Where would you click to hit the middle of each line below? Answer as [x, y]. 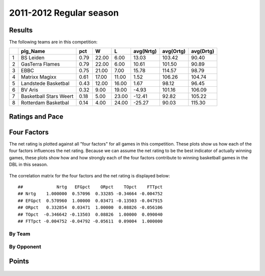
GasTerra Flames [40, 64]
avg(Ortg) [174, 51]
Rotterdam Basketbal [45, 103]
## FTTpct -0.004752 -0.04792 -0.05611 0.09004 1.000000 [90, 221]
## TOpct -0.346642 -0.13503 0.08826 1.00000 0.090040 [90, 214]
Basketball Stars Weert [47, 97]
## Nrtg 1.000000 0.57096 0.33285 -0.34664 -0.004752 [90, 194]
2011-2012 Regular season [64, 13]
